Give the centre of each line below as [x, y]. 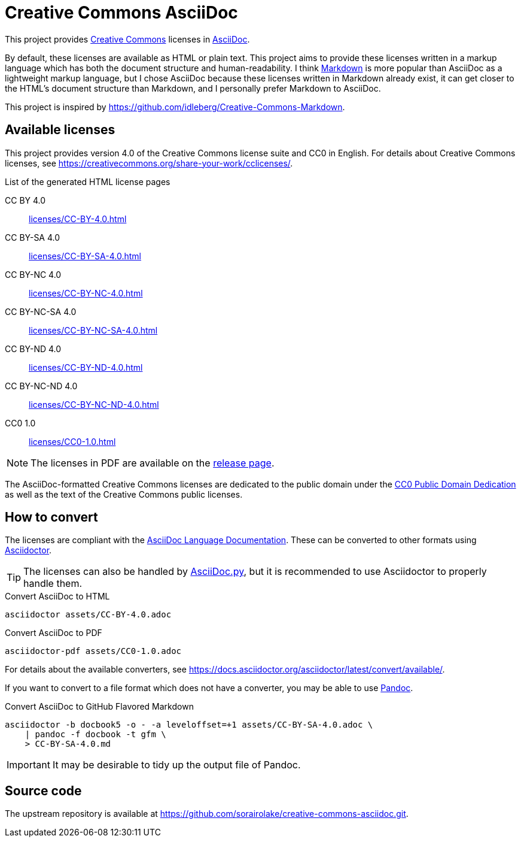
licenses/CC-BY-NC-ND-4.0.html [94, 404]
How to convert [51, 517]
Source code [43, 790]
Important [28, 765]
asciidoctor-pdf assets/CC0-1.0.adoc [93, 651]
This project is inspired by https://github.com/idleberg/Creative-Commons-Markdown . [175, 107]
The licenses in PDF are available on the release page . [153, 463]
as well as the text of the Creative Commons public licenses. [124, 494]
